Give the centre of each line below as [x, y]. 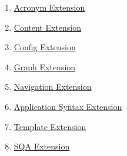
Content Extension [48, 27]
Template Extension [50, 126]
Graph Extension [45, 66]
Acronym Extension [49, 7]
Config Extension [45, 47]
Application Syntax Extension [68, 106]
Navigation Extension [53, 87]
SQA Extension [42, 146]
